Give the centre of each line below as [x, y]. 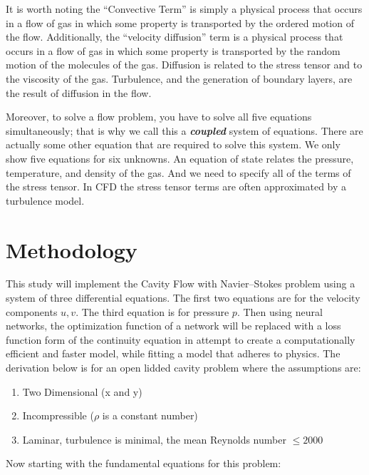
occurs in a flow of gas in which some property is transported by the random [173, 50]
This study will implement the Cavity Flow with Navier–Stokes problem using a [181, 284]
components [32, 311]
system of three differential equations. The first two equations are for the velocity [183, 298]
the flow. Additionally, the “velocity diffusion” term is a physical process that [175, 37]
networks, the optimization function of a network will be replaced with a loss [173, 326]
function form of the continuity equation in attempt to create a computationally [181, 339]
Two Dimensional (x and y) [82, 391]
